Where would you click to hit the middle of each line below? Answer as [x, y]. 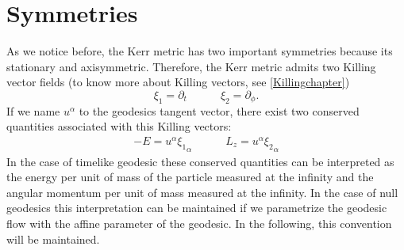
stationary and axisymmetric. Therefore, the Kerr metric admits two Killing [191, 66]
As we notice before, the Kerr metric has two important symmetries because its [200, 51]
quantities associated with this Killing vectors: [119, 126]
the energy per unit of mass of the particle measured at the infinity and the [190, 177]
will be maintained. [53, 239]
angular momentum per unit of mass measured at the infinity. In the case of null [202, 192]
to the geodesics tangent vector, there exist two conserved [219, 110]
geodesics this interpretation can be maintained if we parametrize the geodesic [197, 208]
